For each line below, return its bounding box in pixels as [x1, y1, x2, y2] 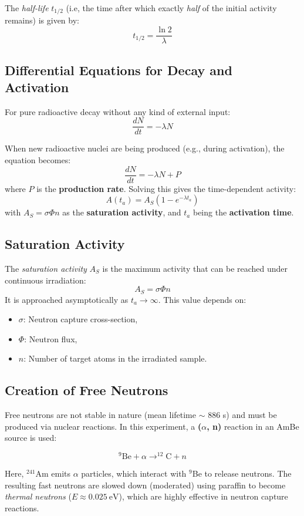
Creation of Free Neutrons [5, 381, 168, 399]
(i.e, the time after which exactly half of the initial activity [66, 2, 277, 14]
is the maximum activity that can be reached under [102, 262, 288, 274]
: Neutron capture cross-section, [23, 313, 138, 325]
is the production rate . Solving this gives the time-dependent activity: [36, 182, 296, 194]
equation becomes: [5, 153, 71, 166]
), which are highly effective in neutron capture [119, 490, 288, 502]
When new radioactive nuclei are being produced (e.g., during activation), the [5, 142, 285, 154]
